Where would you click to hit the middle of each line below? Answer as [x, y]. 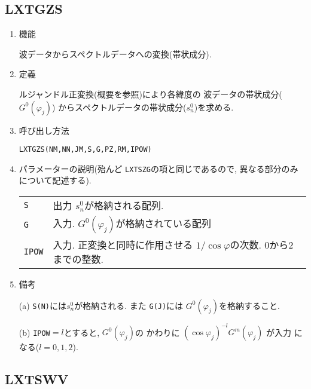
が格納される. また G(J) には [129, 305]
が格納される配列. [124, 206]
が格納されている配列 [163, 223]
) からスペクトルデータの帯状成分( [119, 107]
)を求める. [214, 107]
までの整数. [78, 259]
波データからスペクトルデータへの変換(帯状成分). [115, 53]
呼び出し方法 [44, 130]
